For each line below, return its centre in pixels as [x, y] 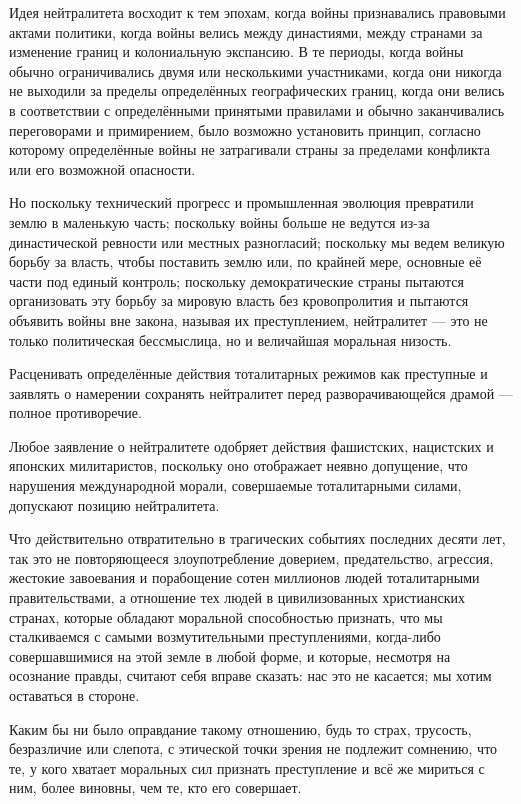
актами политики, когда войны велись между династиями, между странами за [246, 31]
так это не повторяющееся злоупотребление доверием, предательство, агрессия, [251, 557]
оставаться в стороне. [74, 695]
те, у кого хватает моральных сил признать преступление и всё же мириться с [247, 767]
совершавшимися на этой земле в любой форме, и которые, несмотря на [230, 655]
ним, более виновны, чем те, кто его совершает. [155, 787]
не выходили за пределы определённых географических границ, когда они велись [257, 90]
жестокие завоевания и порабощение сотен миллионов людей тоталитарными [244, 577]
